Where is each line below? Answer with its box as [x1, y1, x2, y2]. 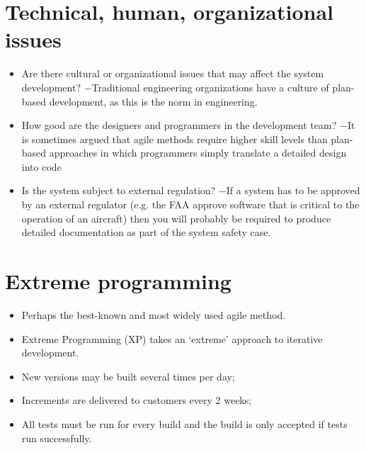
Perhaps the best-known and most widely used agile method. [21, 307, 286, 322]
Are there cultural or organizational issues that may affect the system [21, 66, 324, 81]
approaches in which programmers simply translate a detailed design [49, 145, 347, 160]
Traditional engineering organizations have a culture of [91, 79, 329, 94]
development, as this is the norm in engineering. [49, 94, 258, 108]
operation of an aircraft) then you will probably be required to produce [21, 210, 331, 225]
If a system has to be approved [226, 183, 360, 198]
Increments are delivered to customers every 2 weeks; [21, 393, 252, 407]
